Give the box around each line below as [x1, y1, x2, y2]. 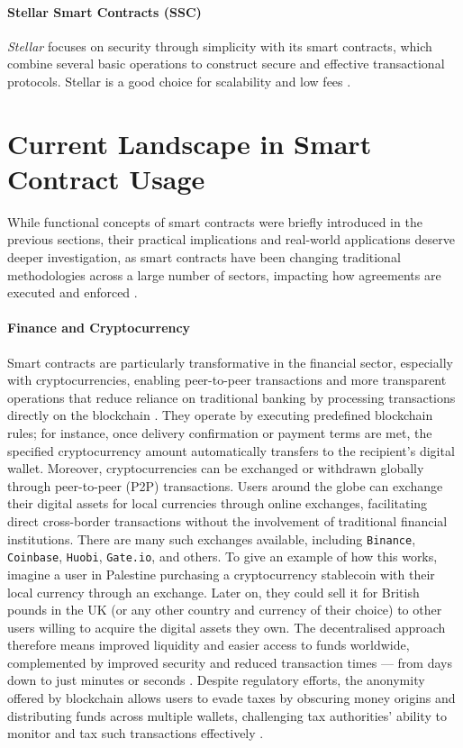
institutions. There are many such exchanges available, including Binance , [7, 529, 416, 548]
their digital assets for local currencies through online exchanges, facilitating [7, 494, 428, 513]
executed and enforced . [7, 283, 138, 302]
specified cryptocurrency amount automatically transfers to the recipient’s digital [7, 441, 455, 460]
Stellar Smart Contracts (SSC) [7, 2, 202, 21]
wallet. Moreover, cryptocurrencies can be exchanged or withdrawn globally [7, 459, 424, 478]
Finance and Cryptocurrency [7, 318, 191, 337]
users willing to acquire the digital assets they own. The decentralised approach [7, 617, 446, 636]
